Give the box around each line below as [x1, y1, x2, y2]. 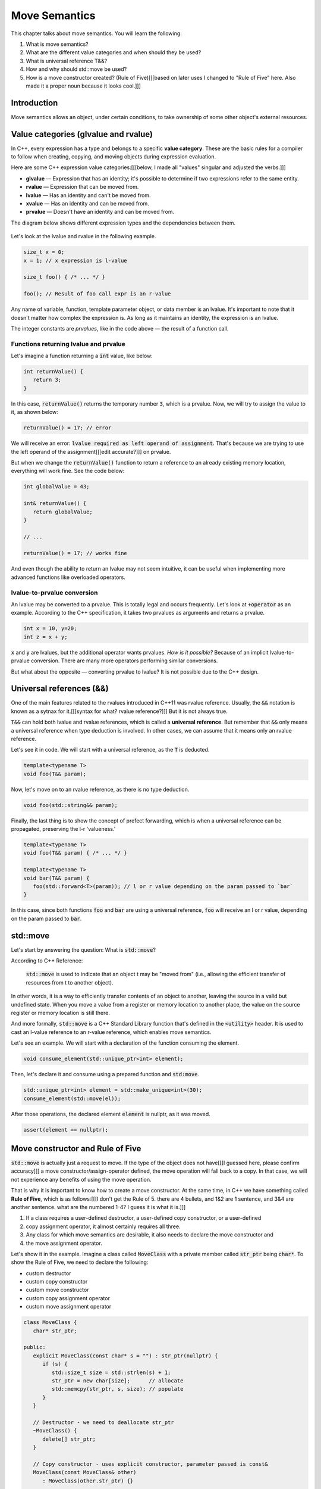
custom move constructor [26, 1286, 89, 1294]
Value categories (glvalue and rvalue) [11, 129, 153, 139]
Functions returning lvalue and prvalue [11, 339, 126, 348]
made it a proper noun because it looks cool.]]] [26, 82, 141, 89]
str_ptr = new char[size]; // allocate [51, 1377, 184, 1384]
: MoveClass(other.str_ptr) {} [42, 1477, 134, 1484]
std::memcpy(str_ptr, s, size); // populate [51, 1385, 184, 1393]
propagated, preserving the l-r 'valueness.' [11, 826, 116, 833]
